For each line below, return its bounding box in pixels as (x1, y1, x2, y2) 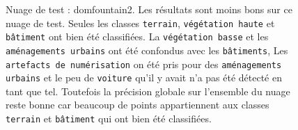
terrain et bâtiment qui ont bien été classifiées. (6, 111, 212, 126)
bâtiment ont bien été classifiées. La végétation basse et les (6, 29, 269, 44)
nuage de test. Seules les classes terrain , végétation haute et (6, 15, 275, 30)
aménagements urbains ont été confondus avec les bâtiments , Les (6, 42, 288, 57)
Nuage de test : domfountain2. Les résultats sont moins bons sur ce (6, 2, 292, 16)
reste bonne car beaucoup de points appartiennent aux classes (6, 97, 269, 112)
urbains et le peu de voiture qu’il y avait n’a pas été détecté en (6, 70, 283, 85)
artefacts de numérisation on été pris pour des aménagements (6, 56, 282, 71)
